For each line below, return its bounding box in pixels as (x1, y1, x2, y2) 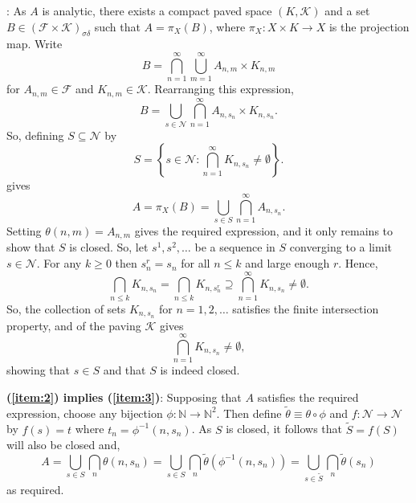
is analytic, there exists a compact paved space (42, 2, 272, 18)
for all (181, 255, 210, 272)
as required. (6, 481, 64, 497)
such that (94, 18, 141, 35)
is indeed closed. (160, 362, 240, 378)
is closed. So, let (69, 239, 149, 256)
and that (103, 362, 146, 378)
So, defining (6, 126, 64, 143)
